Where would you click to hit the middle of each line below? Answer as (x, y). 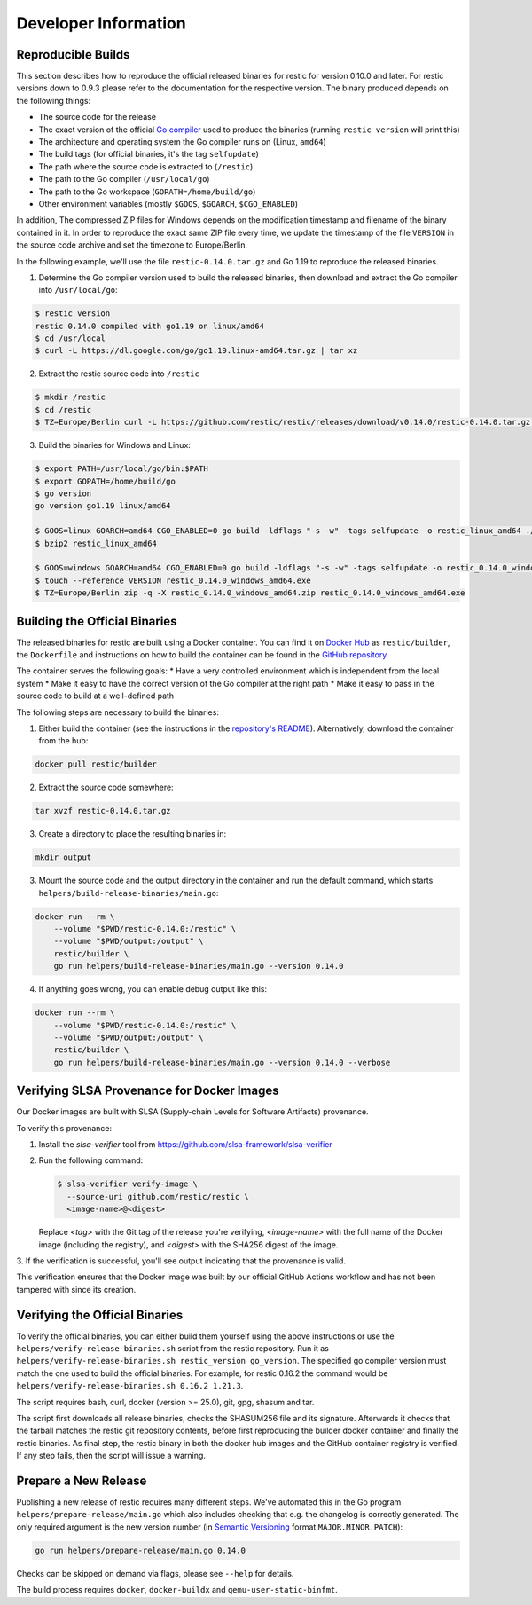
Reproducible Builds (73, 55)
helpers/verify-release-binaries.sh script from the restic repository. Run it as (173, 1348)
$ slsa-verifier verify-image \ (128, 1184)
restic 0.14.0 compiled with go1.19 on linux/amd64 (150, 326)
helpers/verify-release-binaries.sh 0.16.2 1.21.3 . (130, 1386)
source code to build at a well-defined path (95, 696)
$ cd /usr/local (70, 338)
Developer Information (101, 23)
